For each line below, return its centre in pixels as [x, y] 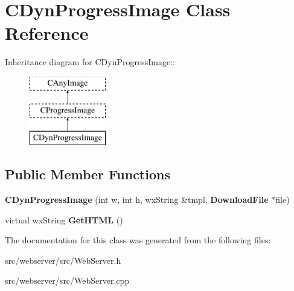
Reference [47, 33]
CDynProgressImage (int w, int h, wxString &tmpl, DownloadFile [137, 200]
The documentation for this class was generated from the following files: [138, 240]
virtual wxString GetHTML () [64, 219]
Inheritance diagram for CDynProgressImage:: [90, 62]
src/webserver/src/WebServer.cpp [67, 280]
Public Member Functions [88, 174]
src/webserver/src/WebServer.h [63, 260]
